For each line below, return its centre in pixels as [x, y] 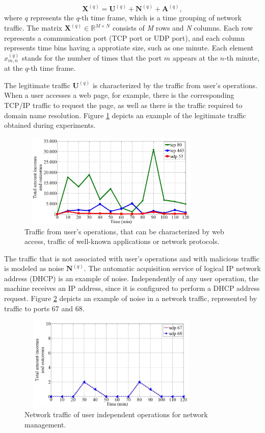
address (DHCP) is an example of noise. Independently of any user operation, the [131, 278]
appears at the [195, 57]
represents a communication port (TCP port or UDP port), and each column [125, 37]
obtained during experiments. [50, 125]
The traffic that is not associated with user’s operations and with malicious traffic [132, 258]
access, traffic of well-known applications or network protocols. [122, 241]
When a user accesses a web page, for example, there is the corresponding [119, 95]
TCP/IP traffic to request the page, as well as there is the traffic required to [123, 105]
